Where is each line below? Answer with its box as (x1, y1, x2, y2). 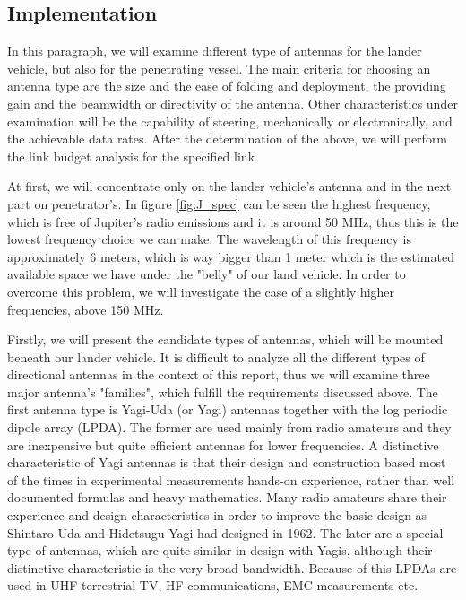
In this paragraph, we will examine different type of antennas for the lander (7, 41, 422, 60)
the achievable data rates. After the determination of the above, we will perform (7, 129, 448, 148)
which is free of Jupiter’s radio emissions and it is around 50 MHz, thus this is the (7, 212, 459, 230)
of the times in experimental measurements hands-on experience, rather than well (7, 470, 455, 489)
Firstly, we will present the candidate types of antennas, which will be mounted (7, 330, 444, 349)
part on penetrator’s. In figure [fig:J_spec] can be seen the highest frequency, (7, 194, 431, 213)
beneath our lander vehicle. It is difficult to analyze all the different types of (7, 347, 425, 366)
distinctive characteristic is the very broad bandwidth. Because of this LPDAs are (7, 558, 457, 577)
